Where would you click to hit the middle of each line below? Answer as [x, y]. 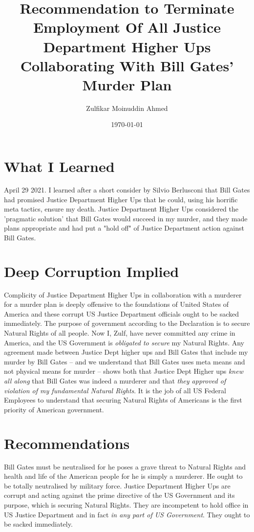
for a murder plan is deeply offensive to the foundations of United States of [116, 304]
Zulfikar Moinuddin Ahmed [127, 108]
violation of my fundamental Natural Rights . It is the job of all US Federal [115, 390]
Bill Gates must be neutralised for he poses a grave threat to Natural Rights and [125, 466]
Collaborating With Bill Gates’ [127, 65]
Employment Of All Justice [127, 27]
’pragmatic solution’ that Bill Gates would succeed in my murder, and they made [126, 218]
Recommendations [67, 443]
